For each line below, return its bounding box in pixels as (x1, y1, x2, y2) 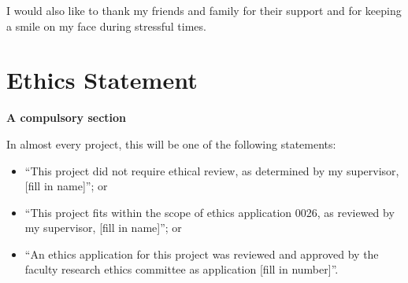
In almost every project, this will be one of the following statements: (6, 135, 336, 152)
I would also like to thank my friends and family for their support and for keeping (6, 2, 402, 18)
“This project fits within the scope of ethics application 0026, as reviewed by (24, 204, 395, 220)
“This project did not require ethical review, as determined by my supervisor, (24, 162, 399, 178)
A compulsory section (6, 109, 127, 126)
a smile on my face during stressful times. (6, 17, 206, 34)
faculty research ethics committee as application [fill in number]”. (24, 261, 339, 277)
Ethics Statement (6, 64, 198, 96)
